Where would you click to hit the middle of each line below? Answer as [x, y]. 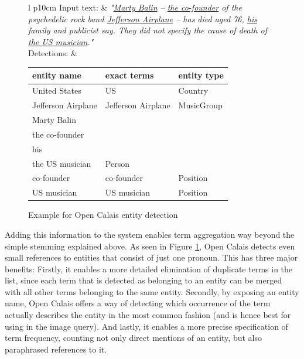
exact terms [129, 75]
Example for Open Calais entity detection [103, 215]
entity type [201, 75]
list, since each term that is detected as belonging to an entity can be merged [144, 280]
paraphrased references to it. [56, 349]
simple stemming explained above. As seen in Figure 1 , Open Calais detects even [150, 246]
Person [117, 163]
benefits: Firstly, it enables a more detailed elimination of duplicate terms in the [149, 269]
